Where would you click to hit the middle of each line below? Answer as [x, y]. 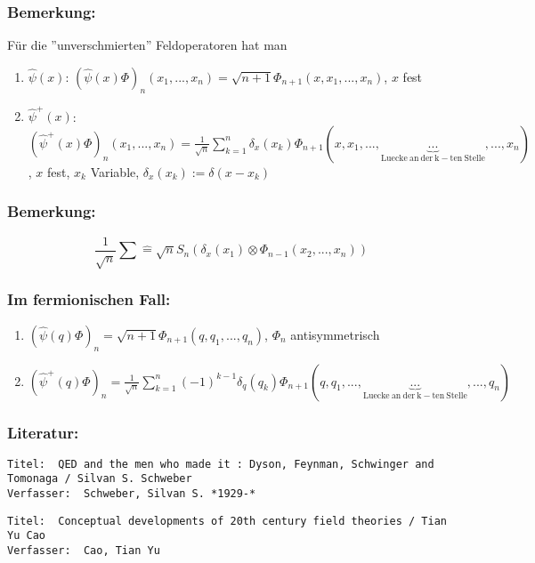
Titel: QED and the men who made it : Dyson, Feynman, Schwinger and [221, 464]
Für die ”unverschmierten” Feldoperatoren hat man [147, 45]
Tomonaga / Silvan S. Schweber [100, 479]
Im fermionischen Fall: [89, 299]
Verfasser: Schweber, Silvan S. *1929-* [132, 494]
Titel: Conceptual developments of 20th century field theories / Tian [227, 521]
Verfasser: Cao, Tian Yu [84, 551]
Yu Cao [26, 536]
